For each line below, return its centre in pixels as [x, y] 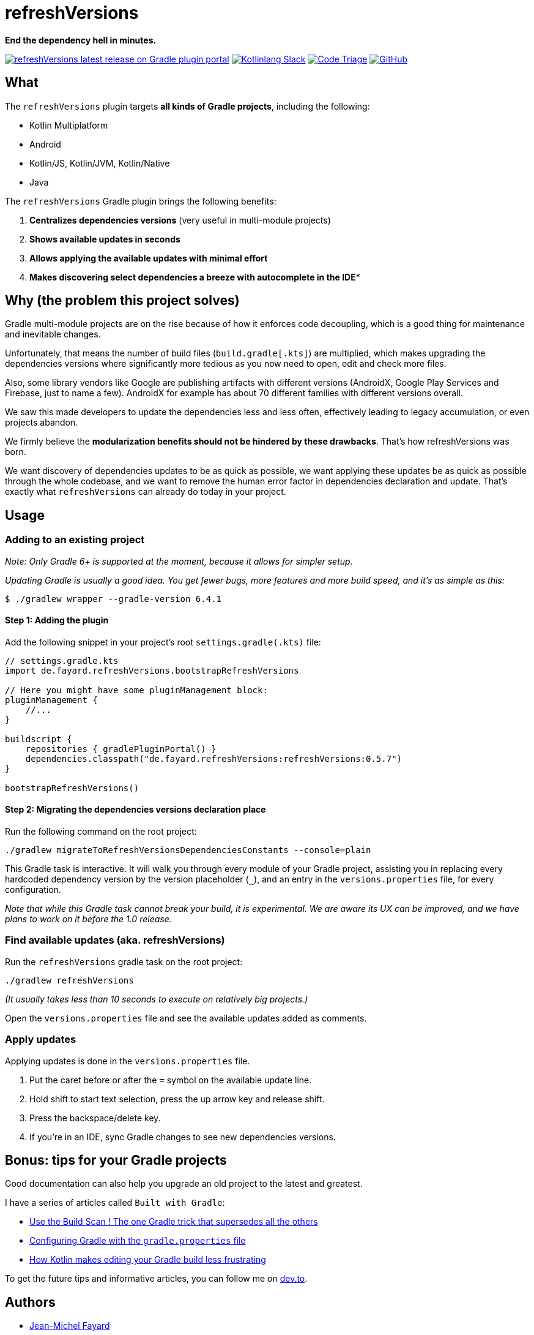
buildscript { [39, 739]
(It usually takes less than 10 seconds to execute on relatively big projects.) [157, 999]
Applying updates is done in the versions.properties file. [128, 1061]
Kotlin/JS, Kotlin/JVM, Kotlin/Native [100, 163]
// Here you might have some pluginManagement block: [136, 690]
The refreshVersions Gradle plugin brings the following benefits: [141, 201]
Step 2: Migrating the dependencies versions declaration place [135, 810]
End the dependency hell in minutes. [81, 40]
